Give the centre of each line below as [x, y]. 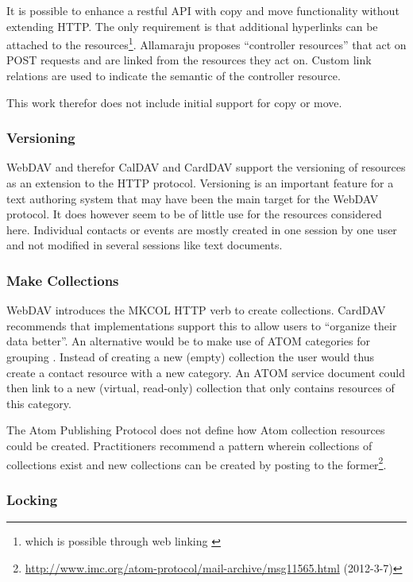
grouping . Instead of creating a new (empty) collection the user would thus [191, 357]
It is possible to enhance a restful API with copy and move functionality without [203, 10]
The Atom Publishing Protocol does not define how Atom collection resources [196, 430]
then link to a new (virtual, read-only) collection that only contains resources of [201, 388]
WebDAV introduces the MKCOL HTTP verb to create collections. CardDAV [196, 310]
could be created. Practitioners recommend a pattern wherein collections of [189, 445]
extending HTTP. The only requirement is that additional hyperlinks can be [192, 26]
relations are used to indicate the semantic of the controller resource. [174, 76]
